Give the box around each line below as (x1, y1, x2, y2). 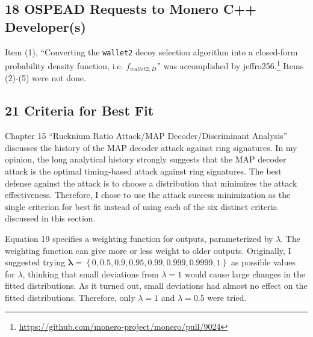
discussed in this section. (5, 212, 96, 224)
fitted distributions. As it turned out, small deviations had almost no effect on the (5, 279, 308, 292)
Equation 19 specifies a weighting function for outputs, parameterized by (5, 232, 273, 244)
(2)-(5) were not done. (5, 72, 86, 84)
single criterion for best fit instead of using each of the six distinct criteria (5, 200, 277, 212)
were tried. (207, 291, 247, 303)
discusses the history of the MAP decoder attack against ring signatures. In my (5, 141, 297, 153)
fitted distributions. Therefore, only (5, 291, 135, 303)
